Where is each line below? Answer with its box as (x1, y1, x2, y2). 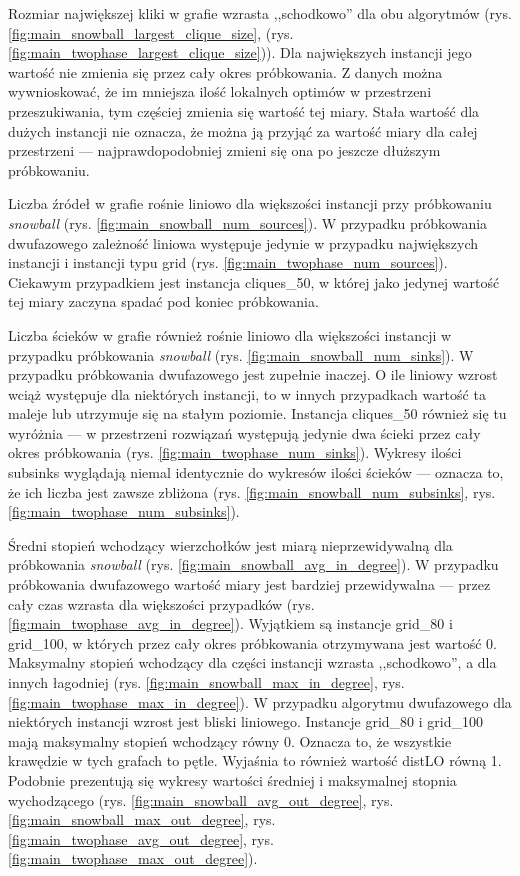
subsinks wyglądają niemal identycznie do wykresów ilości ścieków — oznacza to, (8, 462, 504, 483)
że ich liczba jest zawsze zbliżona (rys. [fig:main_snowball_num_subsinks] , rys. (8, 481, 496, 502)
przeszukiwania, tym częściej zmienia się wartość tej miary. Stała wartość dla (8, 100, 480, 121)
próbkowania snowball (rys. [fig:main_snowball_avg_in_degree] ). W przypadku (8, 554, 499, 575)
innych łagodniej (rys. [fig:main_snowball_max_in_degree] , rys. (8, 672, 405, 692)
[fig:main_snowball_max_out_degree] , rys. (8, 809, 276, 830)
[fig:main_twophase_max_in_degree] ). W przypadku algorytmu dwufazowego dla (8, 691, 512, 712)
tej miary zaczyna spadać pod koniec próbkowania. (8, 291, 319, 312)
